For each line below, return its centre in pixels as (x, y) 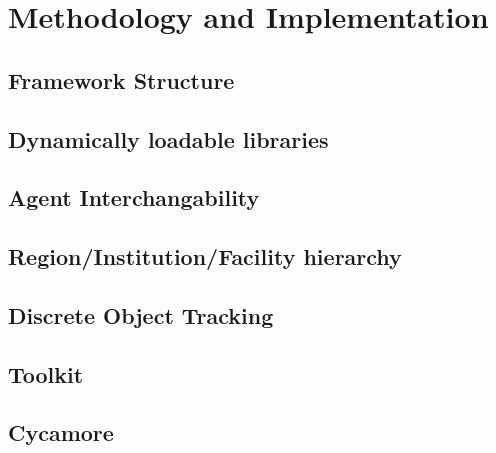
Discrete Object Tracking (141, 314)
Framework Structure (121, 79)
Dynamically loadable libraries (168, 138)
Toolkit (46, 373)
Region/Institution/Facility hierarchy (205, 256)
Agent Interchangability (134, 197)
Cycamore (61, 432)
